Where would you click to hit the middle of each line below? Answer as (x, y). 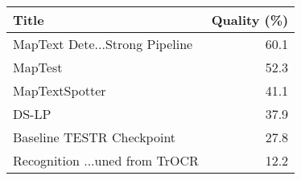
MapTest (38, 67)
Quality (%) (250, 20)
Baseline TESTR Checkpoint (95, 137)
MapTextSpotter (60, 90)
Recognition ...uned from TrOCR (106, 160)
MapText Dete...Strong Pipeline (103, 44)
